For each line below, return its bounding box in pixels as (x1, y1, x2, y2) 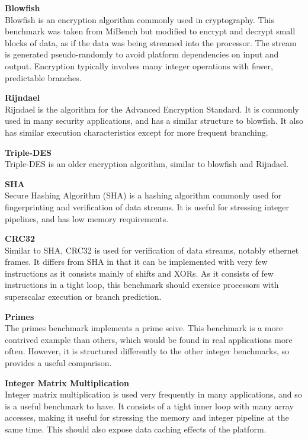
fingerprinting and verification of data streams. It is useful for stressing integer (5, 200, 289, 213)
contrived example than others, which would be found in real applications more (5, 333, 293, 345)
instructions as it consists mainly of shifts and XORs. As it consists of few (5, 267, 274, 279)
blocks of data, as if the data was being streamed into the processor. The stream (5, 36, 297, 49)
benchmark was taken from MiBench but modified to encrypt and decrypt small (5, 25, 296, 37)
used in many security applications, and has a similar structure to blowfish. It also (5, 114, 303, 127)
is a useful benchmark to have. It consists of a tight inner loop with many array (5, 399, 294, 412)
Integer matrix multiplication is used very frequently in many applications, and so (5, 388, 302, 400)
